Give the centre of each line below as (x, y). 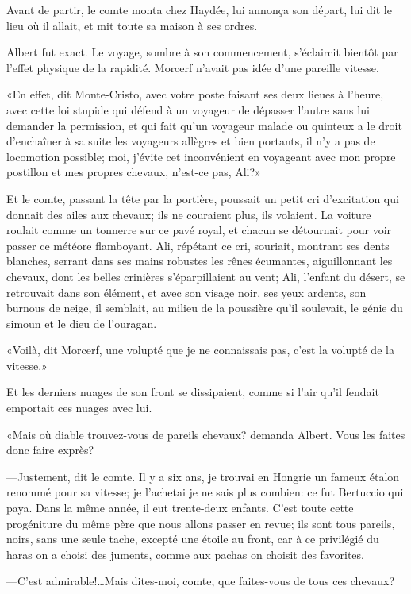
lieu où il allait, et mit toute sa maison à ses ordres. (132, 25)
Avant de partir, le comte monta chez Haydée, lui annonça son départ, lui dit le (199, 10)
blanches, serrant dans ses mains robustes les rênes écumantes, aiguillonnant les (200, 261)
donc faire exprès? (50, 450)
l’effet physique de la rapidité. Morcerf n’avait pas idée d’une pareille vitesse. (193, 67)
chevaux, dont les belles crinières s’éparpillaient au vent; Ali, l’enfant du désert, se (206, 276)
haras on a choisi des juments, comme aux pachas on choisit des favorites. (185, 554)
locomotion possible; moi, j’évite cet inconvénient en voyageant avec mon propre (201, 156)
